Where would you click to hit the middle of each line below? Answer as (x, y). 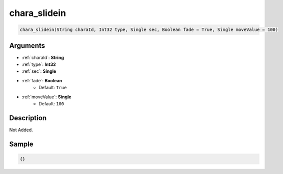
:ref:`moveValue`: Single (47, 97)
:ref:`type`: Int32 (39, 64)
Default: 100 (51, 103)
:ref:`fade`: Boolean (42, 80)
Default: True (53, 88)
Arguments (27, 46)
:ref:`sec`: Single (39, 71)
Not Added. (21, 130)
